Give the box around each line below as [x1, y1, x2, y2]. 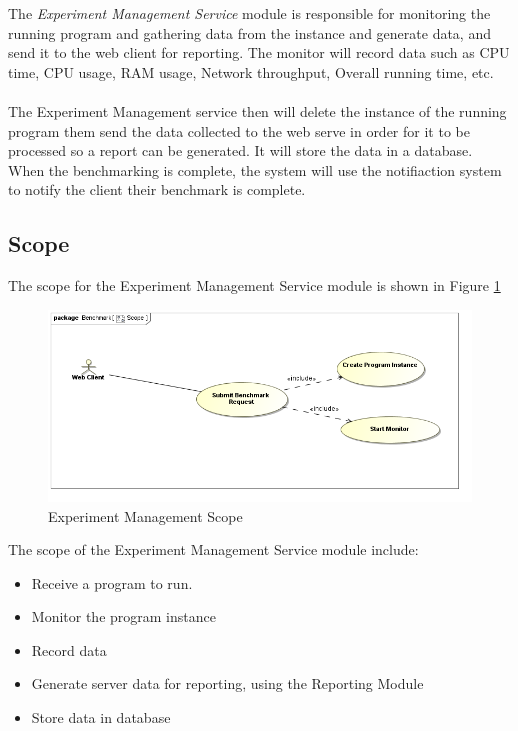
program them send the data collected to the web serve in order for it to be [8, 120, 470, 141]
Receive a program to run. [31, 572, 193, 593]
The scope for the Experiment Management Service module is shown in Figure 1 [8, 275, 501, 296]
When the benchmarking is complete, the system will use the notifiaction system [8, 159, 502, 180]
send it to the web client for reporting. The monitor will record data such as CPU [8, 42, 510, 63]
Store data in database [31, 707, 171, 728]
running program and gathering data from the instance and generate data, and [8, 22, 491, 43]
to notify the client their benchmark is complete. [8, 179, 306, 200]
